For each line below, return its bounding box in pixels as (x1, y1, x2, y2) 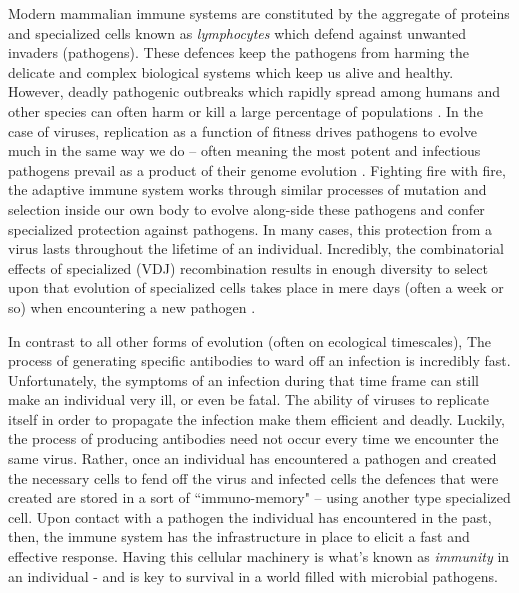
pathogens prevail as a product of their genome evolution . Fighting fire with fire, (8, 159, 506, 180)
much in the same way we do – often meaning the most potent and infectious (8, 140, 481, 161)
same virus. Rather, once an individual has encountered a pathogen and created (8, 448, 497, 469)
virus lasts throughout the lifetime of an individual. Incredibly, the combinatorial (8, 238, 504, 259)
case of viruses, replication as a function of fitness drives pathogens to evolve (8, 120, 477, 141)
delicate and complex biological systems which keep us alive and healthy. (8, 61, 454, 82)
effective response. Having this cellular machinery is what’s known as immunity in (8, 546, 510, 567)
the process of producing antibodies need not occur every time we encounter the (8, 428, 499, 449)
